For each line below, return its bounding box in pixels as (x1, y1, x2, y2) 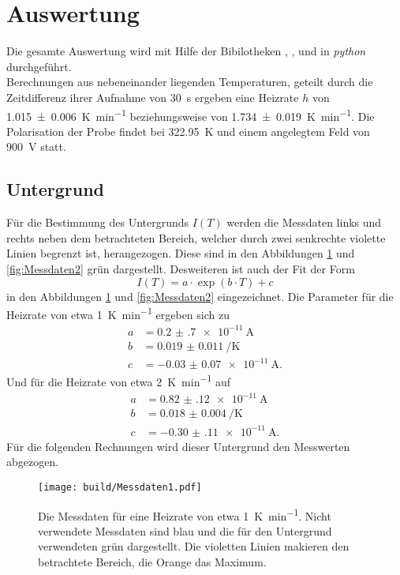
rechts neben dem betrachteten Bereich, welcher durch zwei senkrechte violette (6, 229, 386, 246)
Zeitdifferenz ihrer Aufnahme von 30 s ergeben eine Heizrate (6, 88, 299, 105)
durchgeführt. (6, 58, 72, 74)
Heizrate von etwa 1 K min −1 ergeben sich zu (6, 304, 230, 322)
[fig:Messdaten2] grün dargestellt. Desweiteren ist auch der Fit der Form (6, 260, 355, 276)
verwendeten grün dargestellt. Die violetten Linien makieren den (38, 538, 350, 554)
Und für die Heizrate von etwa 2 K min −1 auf (6, 371, 231, 390)
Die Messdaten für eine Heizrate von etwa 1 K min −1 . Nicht (38, 505, 331, 524)
